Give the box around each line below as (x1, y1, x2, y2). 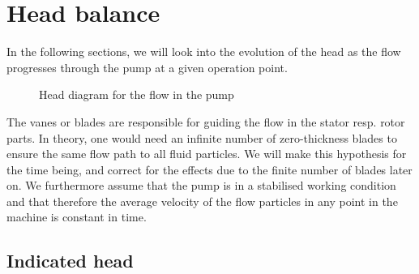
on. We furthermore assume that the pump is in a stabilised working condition (6, 177, 396, 194)
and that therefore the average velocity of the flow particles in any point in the (6, 192, 398, 209)
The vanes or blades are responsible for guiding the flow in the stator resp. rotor (6, 113, 405, 130)
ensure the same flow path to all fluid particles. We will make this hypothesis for (6, 145, 407, 162)
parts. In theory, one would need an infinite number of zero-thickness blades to (6, 129, 397, 146)
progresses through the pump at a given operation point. (6, 58, 288, 75)
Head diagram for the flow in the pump (39, 86, 234, 103)
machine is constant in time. (6, 208, 147, 225)
